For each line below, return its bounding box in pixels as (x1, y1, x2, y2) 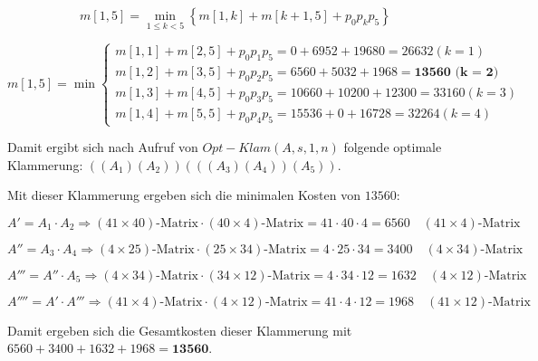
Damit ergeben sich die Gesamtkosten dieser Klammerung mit (7, 320, 352, 339)
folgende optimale (343, 138, 442, 157)
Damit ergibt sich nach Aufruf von (7, 138, 198, 157)
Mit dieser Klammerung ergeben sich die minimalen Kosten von (7, 185, 360, 204)
